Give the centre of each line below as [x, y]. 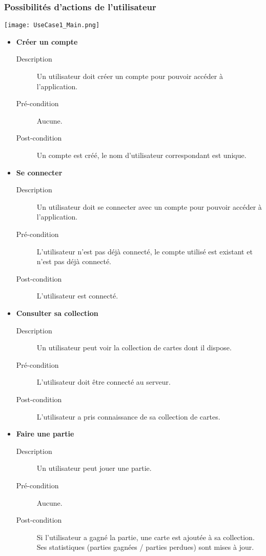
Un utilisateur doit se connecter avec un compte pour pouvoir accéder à [149, 206]
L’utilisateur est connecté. [77, 296]
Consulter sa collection [57, 313]
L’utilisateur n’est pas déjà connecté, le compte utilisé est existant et [145, 251]
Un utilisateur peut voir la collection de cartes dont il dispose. [134, 348]
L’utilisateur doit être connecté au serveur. [104, 382]
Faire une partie [45, 434]
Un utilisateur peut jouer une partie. [94, 468]
